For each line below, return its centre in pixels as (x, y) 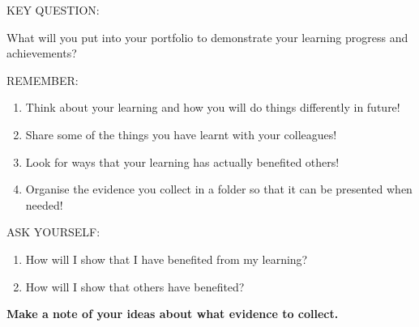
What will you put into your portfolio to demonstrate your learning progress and (207, 37)
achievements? (42, 53)
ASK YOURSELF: (53, 232)
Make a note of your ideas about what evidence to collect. (173, 314)
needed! (44, 204)
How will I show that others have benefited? (135, 286)
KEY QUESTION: (53, 10)
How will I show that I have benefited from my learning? (167, 259)
